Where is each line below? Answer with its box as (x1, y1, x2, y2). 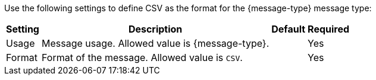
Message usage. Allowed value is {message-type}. (41, 37, 270, 49)
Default (271, 23, 306, 35)
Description (128, 23, 183, 35)
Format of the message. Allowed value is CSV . (41, 52, 243, 63)
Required (308, 23, 350, 35)
